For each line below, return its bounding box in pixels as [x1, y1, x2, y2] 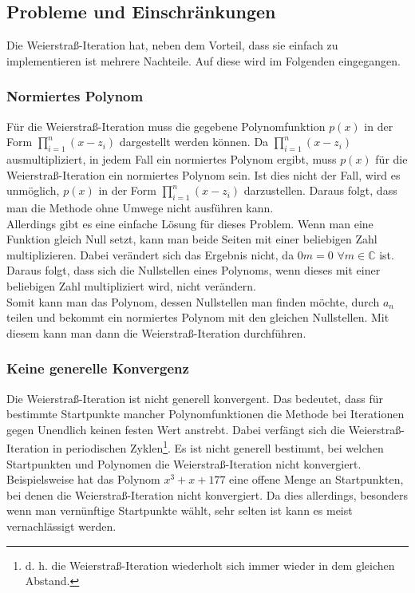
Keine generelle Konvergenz [6, 358, 189, 378]
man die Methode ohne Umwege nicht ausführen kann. [6, 199, 274, 215]
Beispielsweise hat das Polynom [6, 471, 160, 488]
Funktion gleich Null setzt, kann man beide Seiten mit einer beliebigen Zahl [6, 231, 377, 247]
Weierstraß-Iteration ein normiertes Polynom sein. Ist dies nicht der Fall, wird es [6, 166, 401, 183]
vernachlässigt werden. [6, 517, 117, 534]
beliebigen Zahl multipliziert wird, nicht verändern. [6, 277, 256, 294]
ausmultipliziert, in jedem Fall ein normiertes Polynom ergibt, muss [6, 151, 337, 167]
